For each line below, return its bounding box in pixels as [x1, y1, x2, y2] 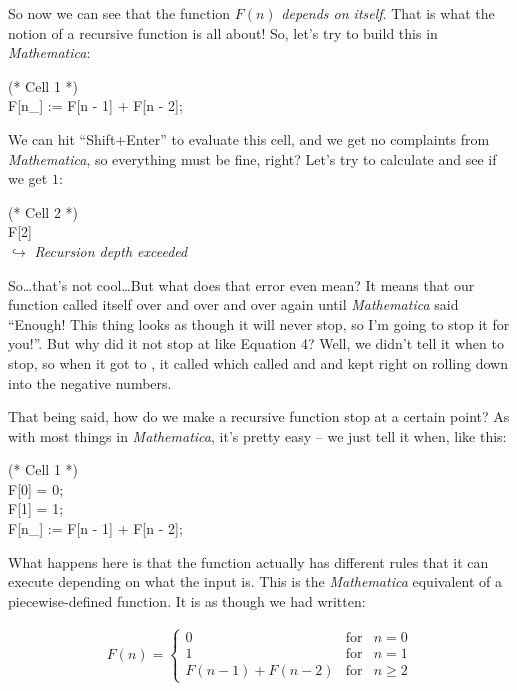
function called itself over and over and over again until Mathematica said [8, 294, 459, 315]
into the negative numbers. [8, 372, 172, 393]
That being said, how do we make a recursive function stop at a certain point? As [8, 406, 510, 427]
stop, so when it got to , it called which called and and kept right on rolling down [8, 352, 508, 373]
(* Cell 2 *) [8, 201, 78, 222]
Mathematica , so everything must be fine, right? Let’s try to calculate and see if [8, 148, 497, 169]
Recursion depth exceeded [34, 240, 188, 261]
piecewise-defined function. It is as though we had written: [8, 590, 366, 611]
